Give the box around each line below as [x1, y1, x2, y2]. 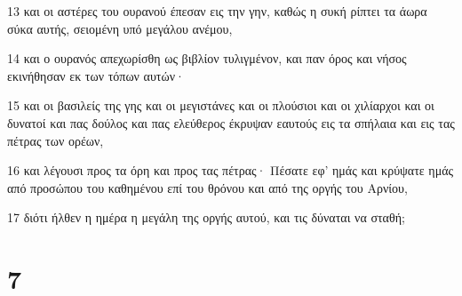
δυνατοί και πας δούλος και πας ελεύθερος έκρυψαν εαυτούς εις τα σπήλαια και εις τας [7, 113, 455, 132]
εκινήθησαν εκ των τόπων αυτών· [7, 66, 185, 84]
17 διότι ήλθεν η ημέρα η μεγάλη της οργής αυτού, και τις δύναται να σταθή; [7, 208, 405, 227]
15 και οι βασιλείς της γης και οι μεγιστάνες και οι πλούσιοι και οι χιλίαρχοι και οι [7, 96, 434, 115]
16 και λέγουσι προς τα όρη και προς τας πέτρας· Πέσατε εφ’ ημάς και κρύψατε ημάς [7, 161, 454, 180]
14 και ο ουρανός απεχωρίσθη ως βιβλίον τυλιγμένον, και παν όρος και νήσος [7, 49, 407, 68]
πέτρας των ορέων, [7, 131, 104, 149]
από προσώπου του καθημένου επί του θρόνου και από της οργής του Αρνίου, [7, 178, 408, 196]
